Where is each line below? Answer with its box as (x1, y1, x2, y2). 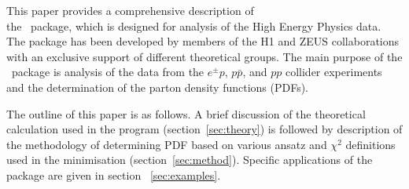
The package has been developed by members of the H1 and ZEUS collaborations (6, 33, 400, 49)
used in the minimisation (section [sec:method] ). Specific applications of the (6, 151, 373, 168)
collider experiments (285, 64, 382, 80)
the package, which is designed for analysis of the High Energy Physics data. (6, 17, 381, 34)
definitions (345, 136, 396, 152)
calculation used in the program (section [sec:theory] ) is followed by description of (6, 121, 403, 137)
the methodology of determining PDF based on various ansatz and (6, 136, 327, 152)
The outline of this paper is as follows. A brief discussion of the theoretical (6, 105, 366, 122)
